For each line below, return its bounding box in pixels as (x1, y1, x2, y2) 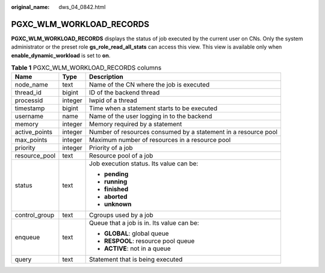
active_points (14, 128, 53, 136)
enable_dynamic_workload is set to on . (11, 52, 111, 59)
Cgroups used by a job (89, 211, 153, 219)
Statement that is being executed (89, 256, 183, 264)
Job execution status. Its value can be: (89, 159, 199, 168)
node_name (14, 81, 48, 89)
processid (14, 96, 43, 105)
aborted (104, 192, 128, 201)
